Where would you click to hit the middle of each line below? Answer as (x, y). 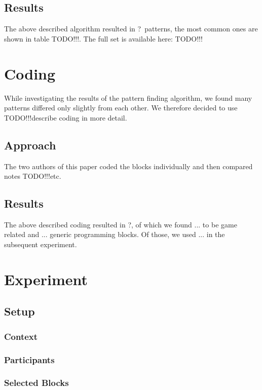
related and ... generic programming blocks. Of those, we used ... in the (115, 234)
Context (21, 336)
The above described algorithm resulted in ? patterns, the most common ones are (131, 29)
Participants (29, 359)
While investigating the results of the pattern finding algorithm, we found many (128, 97)
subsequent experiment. (41, 244)
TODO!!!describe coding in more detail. (66, 117)
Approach (30, 145)
